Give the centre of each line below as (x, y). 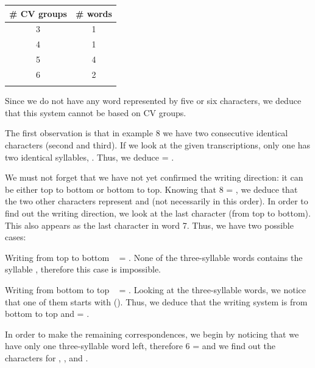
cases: (16, 237)
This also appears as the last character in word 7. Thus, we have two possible (149, 225)
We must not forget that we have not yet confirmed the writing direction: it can (154, 177)
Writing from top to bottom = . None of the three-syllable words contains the (154, 257)
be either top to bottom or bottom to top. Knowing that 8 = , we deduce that (151, 189)
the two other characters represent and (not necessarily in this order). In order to (157, 201)
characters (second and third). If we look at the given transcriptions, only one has (158, 145)
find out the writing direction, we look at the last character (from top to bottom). (158, 213)
